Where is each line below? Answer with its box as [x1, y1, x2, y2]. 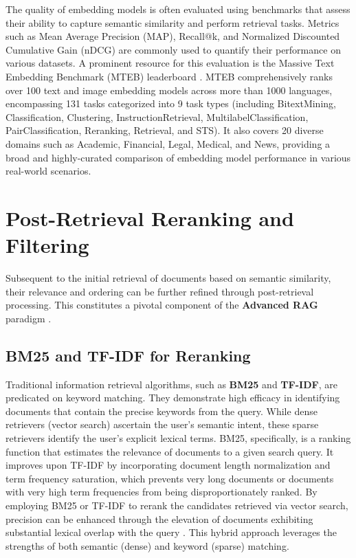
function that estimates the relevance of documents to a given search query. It [5, 444, 334, 458]
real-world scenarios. [5, 164, 91, 178]
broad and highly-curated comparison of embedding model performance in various [5, 150, 351, 164]
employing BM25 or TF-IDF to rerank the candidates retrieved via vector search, [5, 498, 348, 512]
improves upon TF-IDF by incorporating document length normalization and [5, 458, 331, 472]
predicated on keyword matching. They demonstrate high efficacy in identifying [5, 390, 340, 405]
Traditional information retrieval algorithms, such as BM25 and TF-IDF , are [5, 377, 337, 391]
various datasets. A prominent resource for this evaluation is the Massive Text [5, 56, 335, 70]
